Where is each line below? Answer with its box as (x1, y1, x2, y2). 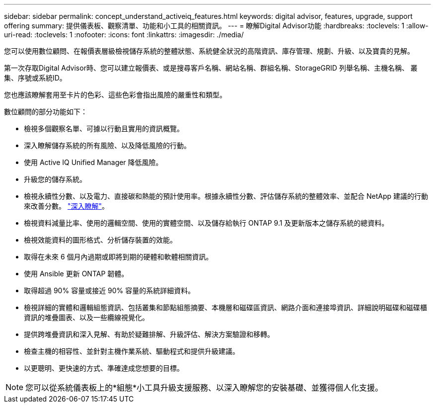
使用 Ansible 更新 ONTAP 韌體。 (24, 269, 129, 278)
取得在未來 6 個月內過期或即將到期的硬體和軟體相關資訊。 (24, 252, 213, 261)
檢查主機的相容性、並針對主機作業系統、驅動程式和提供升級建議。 (24, 347, 239, 355)
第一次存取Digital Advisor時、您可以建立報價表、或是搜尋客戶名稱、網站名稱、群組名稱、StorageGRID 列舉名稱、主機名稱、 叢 (4, 64, 418, 72)
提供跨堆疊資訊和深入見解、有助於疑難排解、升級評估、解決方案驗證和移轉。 (24, 330, 274, 338)
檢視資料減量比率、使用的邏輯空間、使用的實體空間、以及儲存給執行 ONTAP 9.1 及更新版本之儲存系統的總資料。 (24, 219, 389, 227)
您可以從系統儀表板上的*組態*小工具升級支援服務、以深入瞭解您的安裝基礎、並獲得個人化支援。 (25, 383, 383, 393)
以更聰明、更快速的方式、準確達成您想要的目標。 (24, 364, 184, 372)
